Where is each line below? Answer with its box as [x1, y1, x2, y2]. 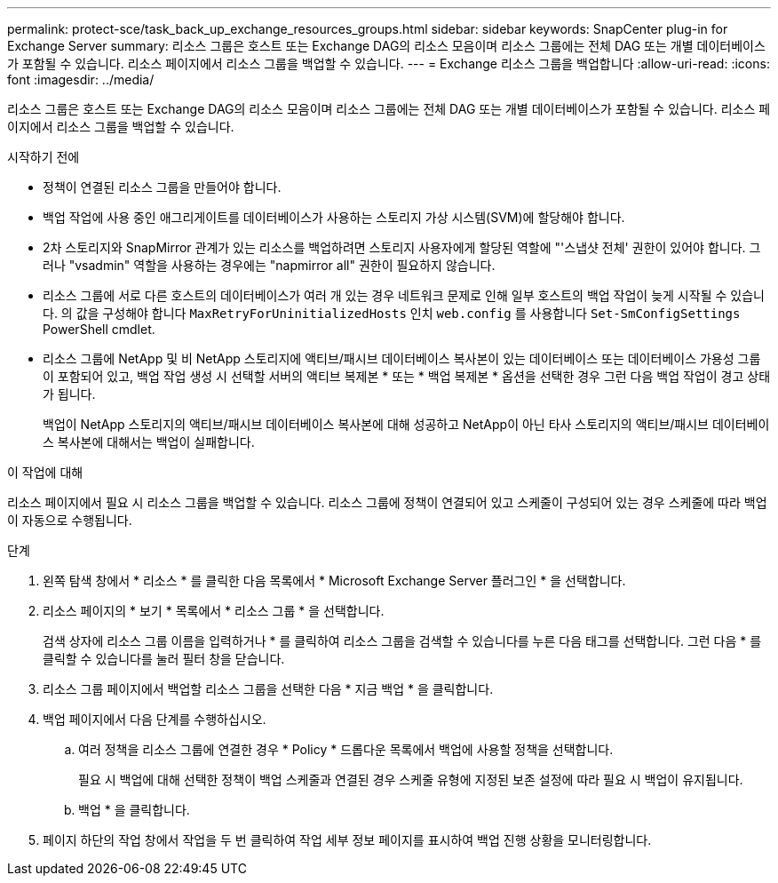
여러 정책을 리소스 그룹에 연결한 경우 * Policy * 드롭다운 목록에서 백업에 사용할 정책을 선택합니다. [78, 742, 614, 757]
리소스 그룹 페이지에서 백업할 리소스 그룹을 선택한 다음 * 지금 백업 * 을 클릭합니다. [43, 681, 494, 696]
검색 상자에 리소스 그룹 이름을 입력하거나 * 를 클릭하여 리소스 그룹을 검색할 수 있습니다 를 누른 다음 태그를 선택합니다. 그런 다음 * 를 [43, 633, 762, 648]
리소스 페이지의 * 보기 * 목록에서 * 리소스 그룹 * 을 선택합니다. [43, 603, 385, 618]
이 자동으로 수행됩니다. [7, 513, 132, 528]
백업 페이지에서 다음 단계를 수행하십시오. [43, 712, 266, 727]
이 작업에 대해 [7, 465, 83, 480]
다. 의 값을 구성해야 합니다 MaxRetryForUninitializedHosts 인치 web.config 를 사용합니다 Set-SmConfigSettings [43, 306, 741, 321]
